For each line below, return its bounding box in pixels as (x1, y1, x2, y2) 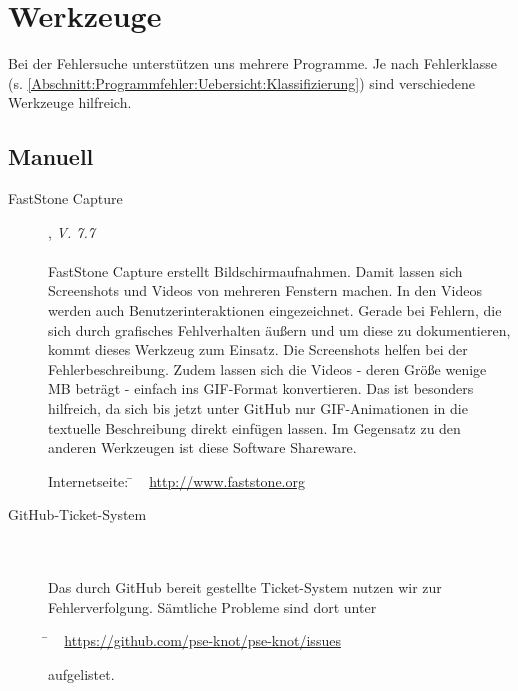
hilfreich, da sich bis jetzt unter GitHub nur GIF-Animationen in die (48, 398, 468, 419)
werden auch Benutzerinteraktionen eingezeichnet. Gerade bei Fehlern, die (48, 300, 502, 321)
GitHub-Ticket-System (8, 504, 147, 525)
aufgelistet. (48, 663, 115, 684)
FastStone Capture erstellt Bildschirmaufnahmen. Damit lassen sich (48, 260, 463, 281)
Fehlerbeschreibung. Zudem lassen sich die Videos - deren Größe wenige (48, 358, 487, 379)
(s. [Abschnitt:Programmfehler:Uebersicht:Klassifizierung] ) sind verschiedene (8, 72, 475, 93)
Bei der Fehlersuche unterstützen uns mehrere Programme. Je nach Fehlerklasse (8, 53, 497, 74)
